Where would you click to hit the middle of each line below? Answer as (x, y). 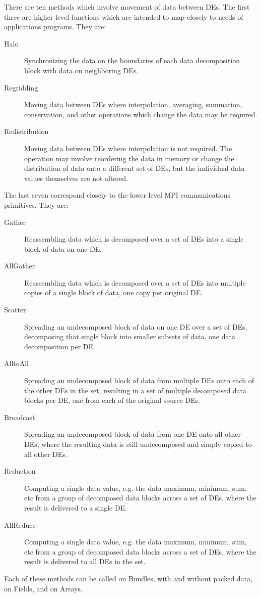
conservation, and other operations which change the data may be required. (141, 114)
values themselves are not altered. (76, 178)
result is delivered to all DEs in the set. (85, 561)
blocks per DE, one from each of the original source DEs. (112, 400)
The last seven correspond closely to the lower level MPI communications (117, 195)
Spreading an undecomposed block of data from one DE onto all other (133, 434)
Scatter (15, 310)
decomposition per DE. (60, 346)
